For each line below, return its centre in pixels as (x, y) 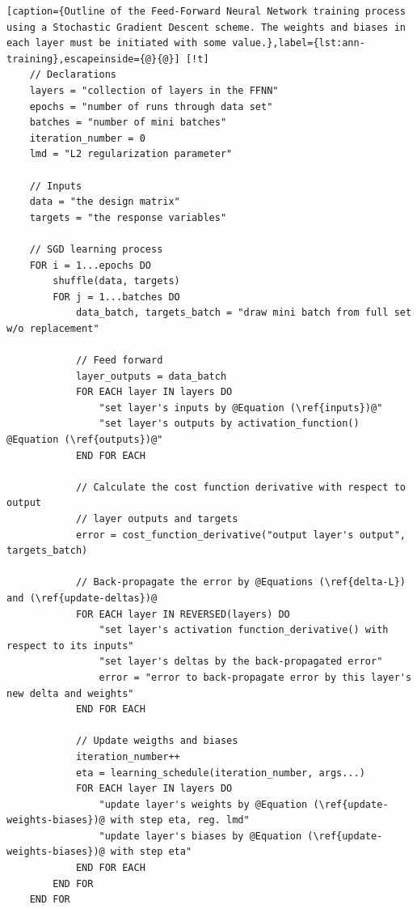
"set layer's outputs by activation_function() (229, 424)
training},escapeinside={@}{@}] (93, 59)
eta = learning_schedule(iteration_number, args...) (220, 773)
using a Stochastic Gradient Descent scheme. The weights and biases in (206, 27)
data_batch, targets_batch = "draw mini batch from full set (244, 313)
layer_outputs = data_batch (151, 376)
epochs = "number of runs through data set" (151, 106)
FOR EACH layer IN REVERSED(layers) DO (183, 614)
